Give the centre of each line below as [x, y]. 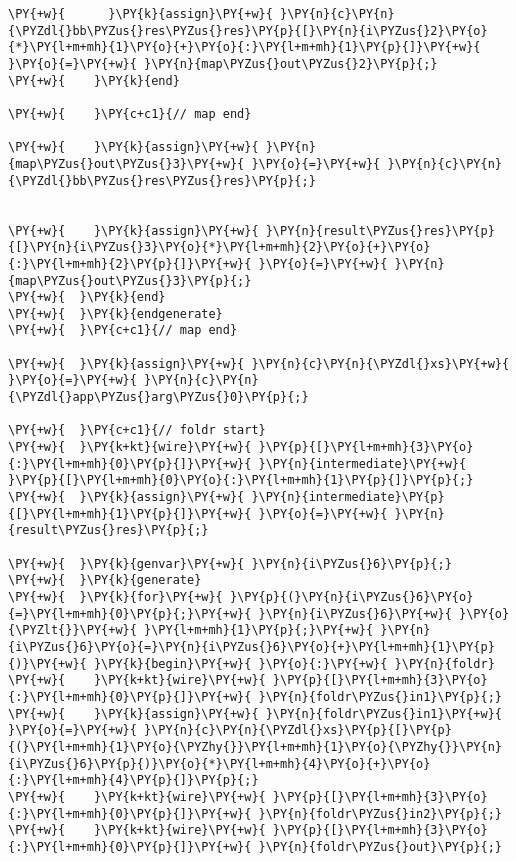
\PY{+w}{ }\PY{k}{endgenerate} [115, 313]
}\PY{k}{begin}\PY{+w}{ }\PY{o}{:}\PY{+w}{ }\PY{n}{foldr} [294, 663]
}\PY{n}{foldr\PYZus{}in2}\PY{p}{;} [380, 813]
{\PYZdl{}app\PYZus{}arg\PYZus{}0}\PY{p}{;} [158, 397]
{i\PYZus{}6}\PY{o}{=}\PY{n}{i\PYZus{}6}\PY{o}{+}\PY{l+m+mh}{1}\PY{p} [251, 646]
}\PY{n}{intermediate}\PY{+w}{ [362, 463]
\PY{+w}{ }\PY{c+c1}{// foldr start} [137, 430]
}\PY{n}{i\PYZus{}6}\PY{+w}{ [355, 613]
